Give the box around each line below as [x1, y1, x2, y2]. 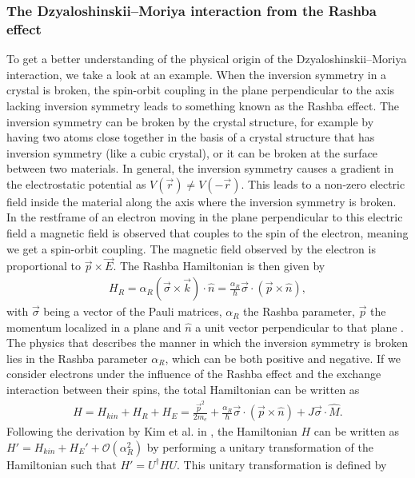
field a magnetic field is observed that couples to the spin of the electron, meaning [6, 225, 409, 241]
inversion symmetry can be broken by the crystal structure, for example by [6, 113, 374, 129]
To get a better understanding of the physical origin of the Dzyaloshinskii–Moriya [6, 50, 407, 67]
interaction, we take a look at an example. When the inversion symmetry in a [6, 66, 387, 82]
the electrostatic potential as [6, 175, 146, 192]
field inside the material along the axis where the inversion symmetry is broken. [6, 193, 397, 209]
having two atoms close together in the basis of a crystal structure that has [6, 129, 375, 145]
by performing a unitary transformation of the [146, 438, 373, 455]
